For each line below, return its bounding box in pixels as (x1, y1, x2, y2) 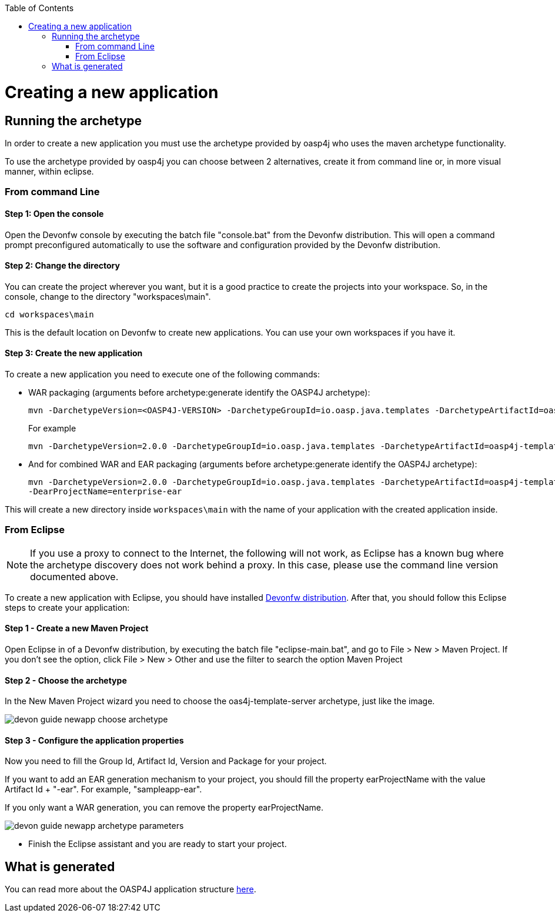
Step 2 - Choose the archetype (5, 675, 127, 685)
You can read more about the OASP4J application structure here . (5, 884, 256, 895)
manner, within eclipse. (5, 166, 94, 176)
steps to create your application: (5, 602, 130, 613)
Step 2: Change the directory (5, 260, 120, 271)
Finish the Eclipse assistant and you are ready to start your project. (28, 839, 287, 849)
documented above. (30, 570, 119, 583)
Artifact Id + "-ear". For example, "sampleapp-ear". (5, 784, 202, 795)
